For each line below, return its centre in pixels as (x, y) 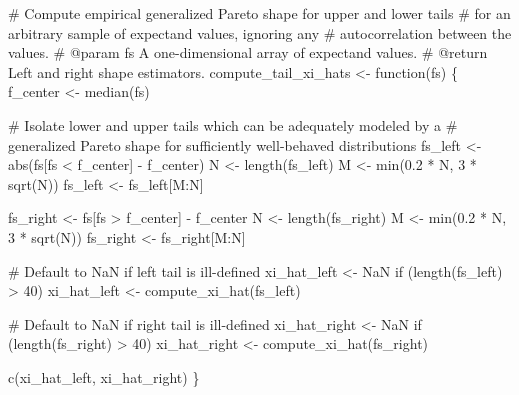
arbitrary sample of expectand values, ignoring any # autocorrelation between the (260, 32)
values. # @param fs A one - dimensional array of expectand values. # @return (248, 52)
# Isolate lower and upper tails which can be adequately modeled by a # (233, 124)
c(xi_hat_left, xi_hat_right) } (104, 376)
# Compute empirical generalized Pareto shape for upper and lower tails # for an (259, 13)
